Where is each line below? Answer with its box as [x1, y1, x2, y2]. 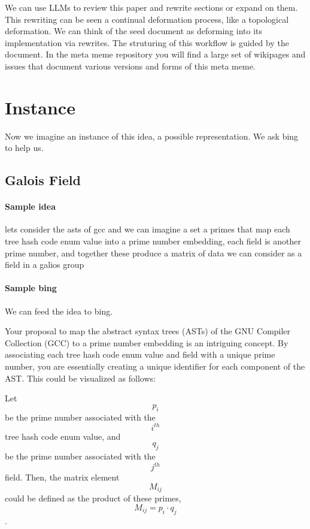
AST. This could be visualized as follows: [5, 371, 156, 384]
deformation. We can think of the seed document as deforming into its [5, 25, 263, 37]
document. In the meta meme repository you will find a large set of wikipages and [5, 48, 306, 61]
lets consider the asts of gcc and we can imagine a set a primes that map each [5, 223, 290, 235]
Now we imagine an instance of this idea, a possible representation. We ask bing [5, 129, 299, 142]
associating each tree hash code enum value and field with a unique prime [5, 348, 275, 361]
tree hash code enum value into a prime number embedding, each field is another [5, 235, 301, 247]
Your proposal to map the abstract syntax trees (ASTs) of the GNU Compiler [5, 325, 291, 337]
